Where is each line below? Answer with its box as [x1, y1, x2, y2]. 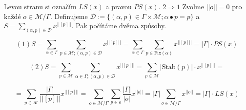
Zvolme [182, 1, 204, 11]
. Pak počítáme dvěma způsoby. [71, 20, 166, 31]
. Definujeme [50, 11, 88, 21]
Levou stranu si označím [4, 1, 77, 11]
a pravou [105, 1, 132, 11]
